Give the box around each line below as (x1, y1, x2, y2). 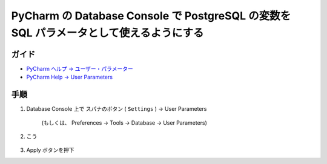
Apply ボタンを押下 (26, 146, 75, 154)
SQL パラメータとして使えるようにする (11, 26, 204, 39)
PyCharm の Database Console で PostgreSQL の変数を (11, 9, 291, 22)
